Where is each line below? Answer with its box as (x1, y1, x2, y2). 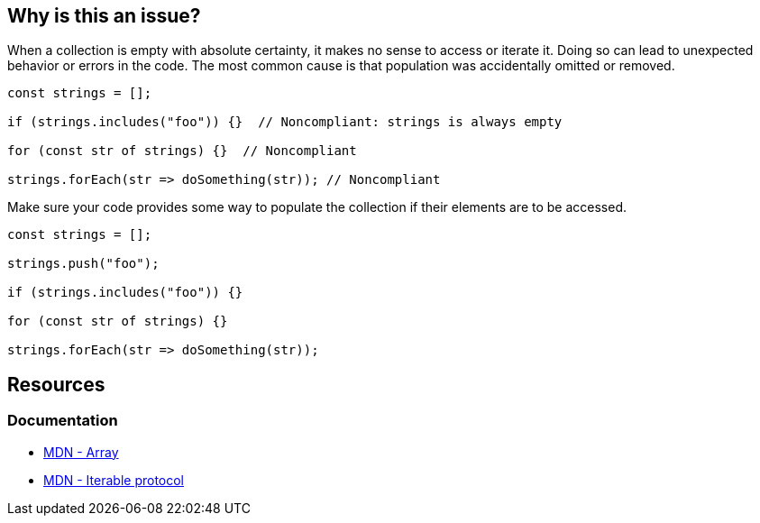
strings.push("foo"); (7, 256, 160, 271)
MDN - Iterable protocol (43, 472, 185, 488)
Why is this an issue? (7, 5, 201, 27)
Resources (7, 372, 105, 396)
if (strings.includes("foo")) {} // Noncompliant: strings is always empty (7, 115, 563, 130)
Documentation (7, 411, 118, 430)
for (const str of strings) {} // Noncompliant (7, 143, 357, 159)
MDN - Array (43, 444, 119, 460)
